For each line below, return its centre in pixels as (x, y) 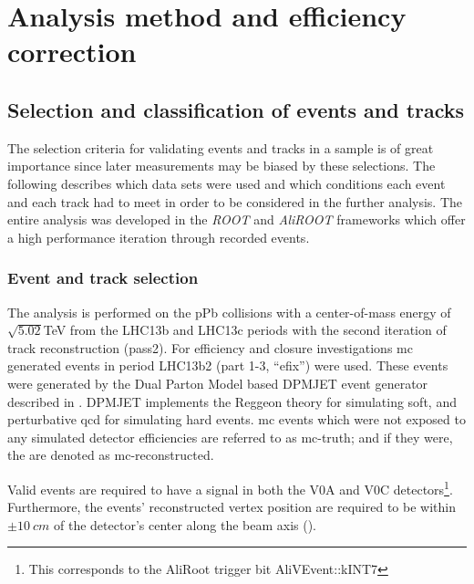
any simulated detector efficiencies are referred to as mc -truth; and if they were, (230, 437)
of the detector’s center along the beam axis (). (185, 524)
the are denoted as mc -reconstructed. (111, 455)
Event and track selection (103, 278)
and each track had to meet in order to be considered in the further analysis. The (235, 201)
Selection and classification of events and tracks (236, 109)
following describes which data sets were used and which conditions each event (227, 183)
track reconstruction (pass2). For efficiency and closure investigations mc (210, 347)
